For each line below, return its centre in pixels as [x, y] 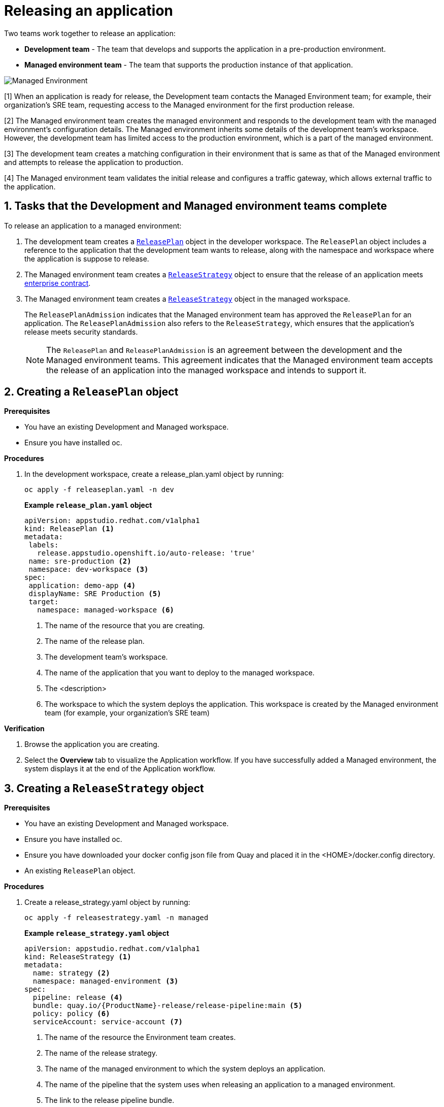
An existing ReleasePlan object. [80, 871]
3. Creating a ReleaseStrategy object [104, 788]
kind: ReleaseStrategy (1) [78, 957]
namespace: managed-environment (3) [106, 981]
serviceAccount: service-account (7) [108, 1022]
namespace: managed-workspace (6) [106, 610]
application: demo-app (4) [82, 586]
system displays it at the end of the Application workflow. [120, 769]
